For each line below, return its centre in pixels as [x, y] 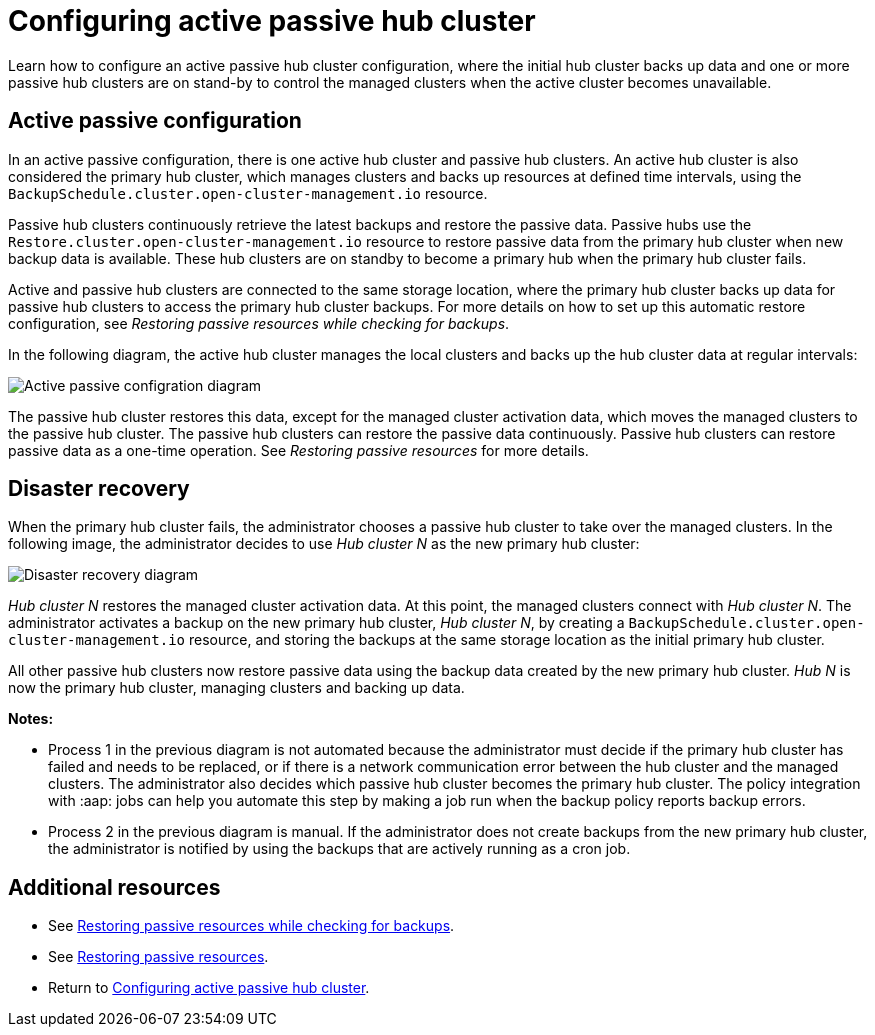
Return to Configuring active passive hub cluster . [209, 988]
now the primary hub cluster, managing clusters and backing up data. [236, 688]
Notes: [31, 719]
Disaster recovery [99, 489]
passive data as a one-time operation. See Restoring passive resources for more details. [298, 450]
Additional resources [114, 887]
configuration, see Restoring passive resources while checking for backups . [259, 323]
